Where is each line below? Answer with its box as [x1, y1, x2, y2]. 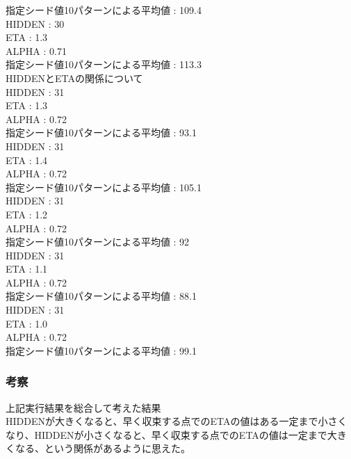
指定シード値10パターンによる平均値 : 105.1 [6, 179, 202, 194]
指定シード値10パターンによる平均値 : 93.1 [6, 125, 197, 140]
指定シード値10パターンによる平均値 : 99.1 [6, 343, 197, 357]
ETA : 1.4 [6, 152, 48, 167]
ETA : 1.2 [6, 207, 48, 221]
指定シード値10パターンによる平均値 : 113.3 [6, 57, 202, 72]
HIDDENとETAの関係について [6, 70, 143, 85]
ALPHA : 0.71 [6, 43, 67, 58]
